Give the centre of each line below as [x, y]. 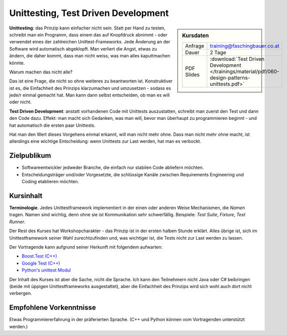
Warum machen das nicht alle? [41, 72]
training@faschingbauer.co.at [244, 46]
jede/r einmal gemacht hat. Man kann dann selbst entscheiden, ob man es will [89, 95]
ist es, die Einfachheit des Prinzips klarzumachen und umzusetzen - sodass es [90, 88]
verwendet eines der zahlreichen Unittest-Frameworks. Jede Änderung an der [90, 42]
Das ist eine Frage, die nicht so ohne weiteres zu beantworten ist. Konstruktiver [91, 81]
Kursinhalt [26, 195]
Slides [192, 74]
